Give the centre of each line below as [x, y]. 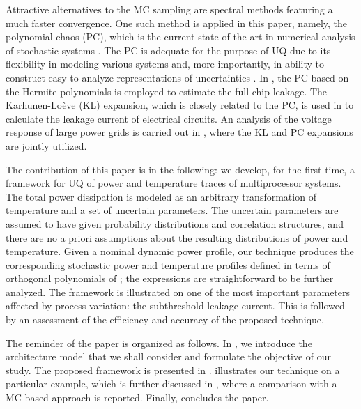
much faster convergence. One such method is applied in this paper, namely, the [177, 23]
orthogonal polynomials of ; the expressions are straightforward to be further [170, 278]
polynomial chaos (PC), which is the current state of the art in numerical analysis [180, 37]
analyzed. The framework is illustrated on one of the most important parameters [178, 292]
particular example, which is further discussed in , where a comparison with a [171, 384]
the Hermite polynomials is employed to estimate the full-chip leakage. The [167, 91]
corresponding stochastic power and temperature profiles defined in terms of [168, 264]
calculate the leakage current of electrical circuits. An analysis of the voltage [169, 118]
